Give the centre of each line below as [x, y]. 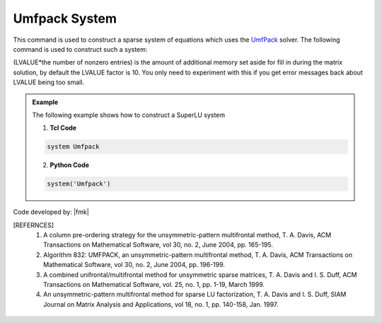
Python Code [70, 165]
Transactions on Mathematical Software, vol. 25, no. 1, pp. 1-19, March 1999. [154, 284]
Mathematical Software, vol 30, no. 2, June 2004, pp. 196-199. [134, 265]
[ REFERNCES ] [34, 225]
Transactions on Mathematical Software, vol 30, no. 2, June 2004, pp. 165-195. [158, 245]
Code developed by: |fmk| [51, 212]
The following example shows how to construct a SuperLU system [129, 115]
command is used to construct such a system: [80, 49]
